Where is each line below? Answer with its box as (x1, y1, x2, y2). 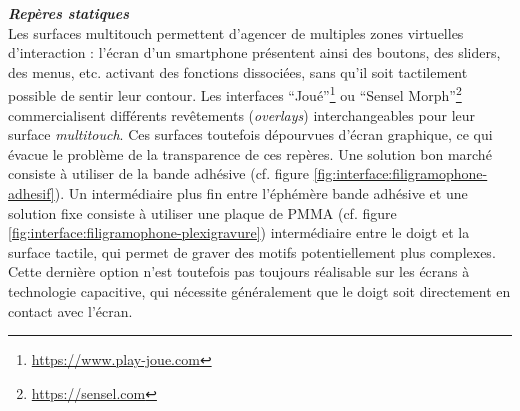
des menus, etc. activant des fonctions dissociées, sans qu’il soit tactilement (8, 61, 468, 82)
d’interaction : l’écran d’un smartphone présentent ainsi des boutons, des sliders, (8, 42, 501, 63)
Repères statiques (8, 3, 130, 23)
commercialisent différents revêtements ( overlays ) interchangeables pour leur (8, 104, 476, 125)
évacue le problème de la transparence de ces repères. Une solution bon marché (8, 143, 492, 164)
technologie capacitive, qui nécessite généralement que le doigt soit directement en (8, 280, 511, 301)
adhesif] (8, 183, 55, 203)
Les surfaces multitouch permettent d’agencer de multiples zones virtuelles (8, 22, 464, 43)
